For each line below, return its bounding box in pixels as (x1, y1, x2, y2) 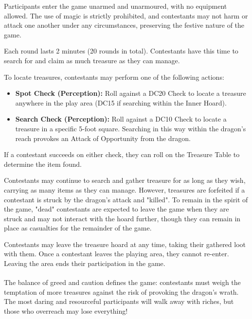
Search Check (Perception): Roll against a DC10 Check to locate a (15, 114, 227, 124)
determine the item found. (4, 159, 82, 169)
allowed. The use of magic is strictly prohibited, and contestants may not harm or (4, 10, 248, 20)
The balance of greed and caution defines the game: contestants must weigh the (4, 277, 241, 287)
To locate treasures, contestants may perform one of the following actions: (4, 71, 224, 82)
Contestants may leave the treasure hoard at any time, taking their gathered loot (4, 239, 246, 249)
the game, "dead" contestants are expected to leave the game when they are (4, 204, 229, 214)
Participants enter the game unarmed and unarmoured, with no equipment (4, 1, 227, 11)
